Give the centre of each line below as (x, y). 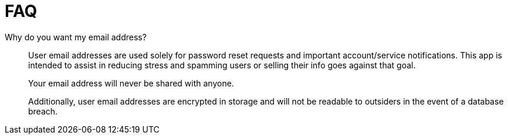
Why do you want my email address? (76, 37)
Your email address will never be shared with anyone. (131, 83)
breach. (43, 111)
